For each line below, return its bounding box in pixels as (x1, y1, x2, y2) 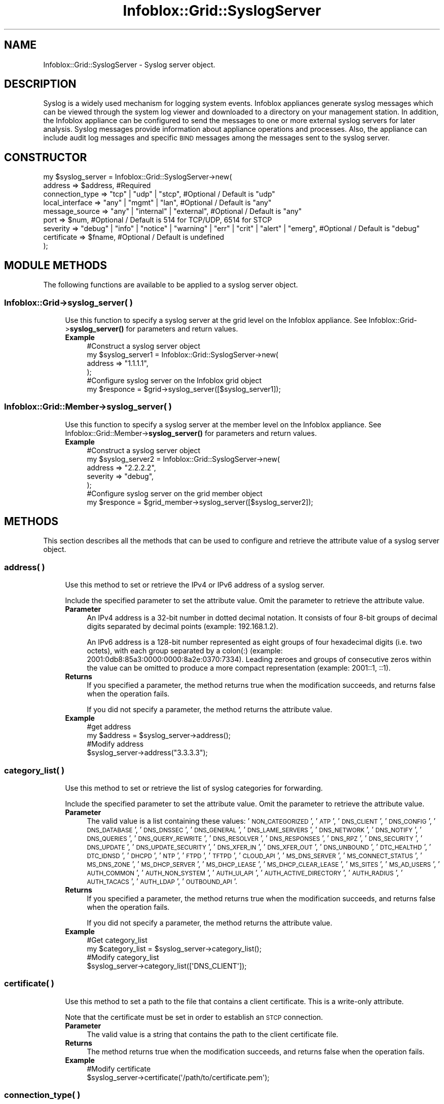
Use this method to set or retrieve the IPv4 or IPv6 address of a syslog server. (65, 580, 325, 590)
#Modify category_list (87, 952, 159, 962)
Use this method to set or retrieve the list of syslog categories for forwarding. (65, 783, 323, 792)
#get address (87, 722, 131, 731)
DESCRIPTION (4, 78, 77, 91)
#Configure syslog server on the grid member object (87, 489, 263, 498)
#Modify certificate (87, 1064, 151, 1073)
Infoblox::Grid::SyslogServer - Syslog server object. (43, 60, 215, 69)
